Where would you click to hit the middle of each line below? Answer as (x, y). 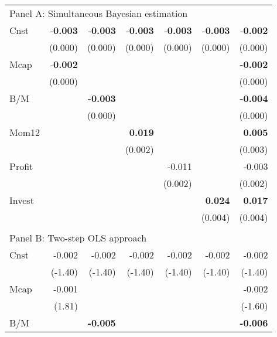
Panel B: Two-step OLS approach (78, 238)
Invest (22, 200)
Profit (21, 166)
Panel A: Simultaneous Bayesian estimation (99, 13)
